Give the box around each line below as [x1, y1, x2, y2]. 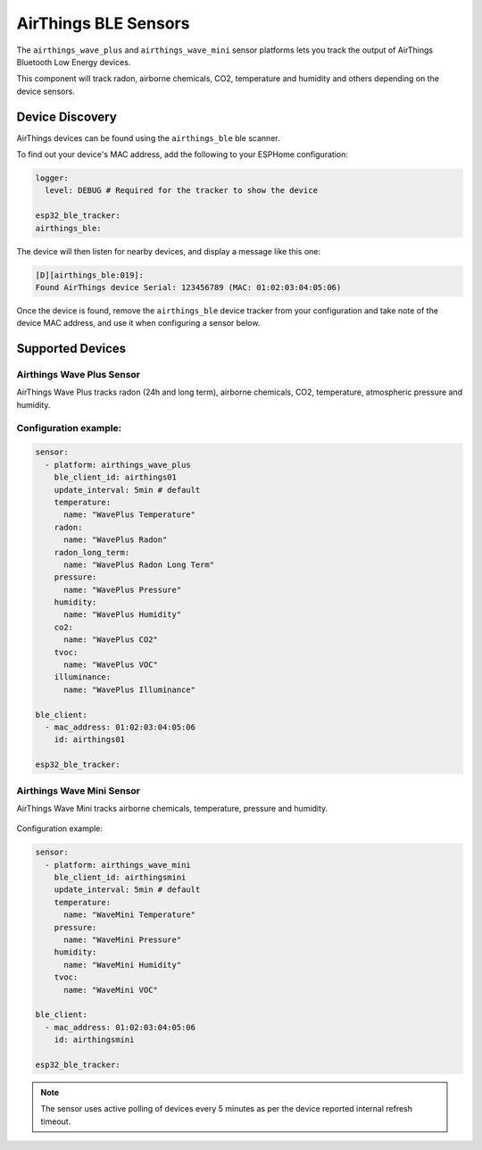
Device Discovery [16, 109, 118, 124]
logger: [35, 173, 69, 183]
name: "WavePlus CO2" [63, 635, 158, 645]
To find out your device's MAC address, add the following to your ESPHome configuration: [16, 149, 348, 160]
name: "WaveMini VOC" [63, 985, 158, 995]
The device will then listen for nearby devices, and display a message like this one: [16, 246, 321, 256]
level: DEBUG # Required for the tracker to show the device [45, 186, 319, 196]
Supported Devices [16, 341, 127, 356]
